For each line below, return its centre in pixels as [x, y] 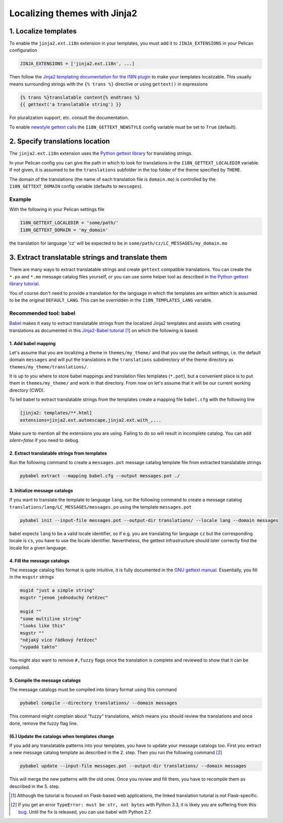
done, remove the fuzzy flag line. [44, 723]
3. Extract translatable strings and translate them [88, 257]
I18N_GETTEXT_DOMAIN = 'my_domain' [64, 230]
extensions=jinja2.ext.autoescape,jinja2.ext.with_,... [91, 420]
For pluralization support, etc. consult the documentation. [69, 118]
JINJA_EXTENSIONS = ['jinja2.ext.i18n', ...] [77, 64]
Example [20, 199]
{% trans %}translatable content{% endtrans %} [80, 97]
